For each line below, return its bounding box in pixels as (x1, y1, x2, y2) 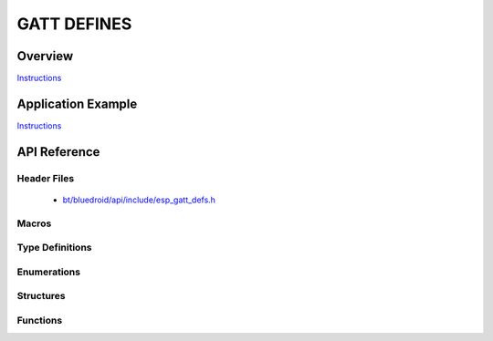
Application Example (16, 96, 138, 111)
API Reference (16, 144, 100, 160)
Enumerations (16, 265, 81, 278)
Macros (16, 217, 52, 230)
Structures (16, 290, 66, 303)
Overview (16, 48, 74, 64)
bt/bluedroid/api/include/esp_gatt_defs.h (62, 194, 216, 205)
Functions (16, 314, 63, 326)
